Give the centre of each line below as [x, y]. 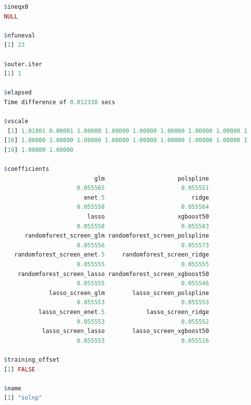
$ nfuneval [20, 35]
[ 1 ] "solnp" [23, 398]
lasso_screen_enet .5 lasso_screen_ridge [124, 312]
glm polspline [152, 178]
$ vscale [16, 121]
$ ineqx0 [16, 7]
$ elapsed [18, 93]
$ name [13, 388]
